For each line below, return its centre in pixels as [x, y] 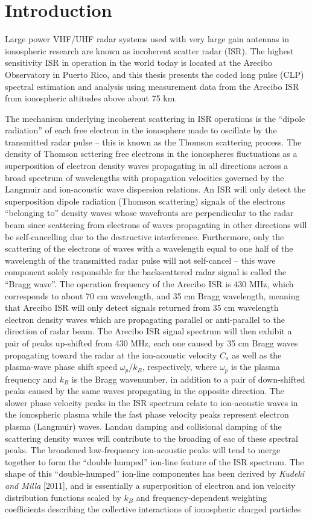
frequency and [31, 379]
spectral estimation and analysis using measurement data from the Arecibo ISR [152, 86]
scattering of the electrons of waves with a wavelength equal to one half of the [149, 248]
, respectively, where [180, 367]
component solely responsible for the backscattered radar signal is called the [146, 272]
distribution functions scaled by [63, 497]
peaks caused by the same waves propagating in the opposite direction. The [145, 391]
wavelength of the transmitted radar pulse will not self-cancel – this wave [140, 260]
